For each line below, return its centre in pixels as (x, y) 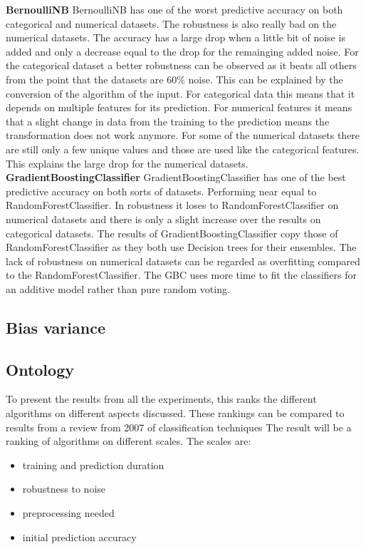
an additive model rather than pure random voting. (118, 288)
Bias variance (56, 327)
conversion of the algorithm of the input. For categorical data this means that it (181, 93)
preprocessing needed (68, 513)
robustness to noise (64, 489)
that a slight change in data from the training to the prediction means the (168, 121)
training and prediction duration (93, 465)
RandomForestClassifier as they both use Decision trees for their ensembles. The (181, 247)
